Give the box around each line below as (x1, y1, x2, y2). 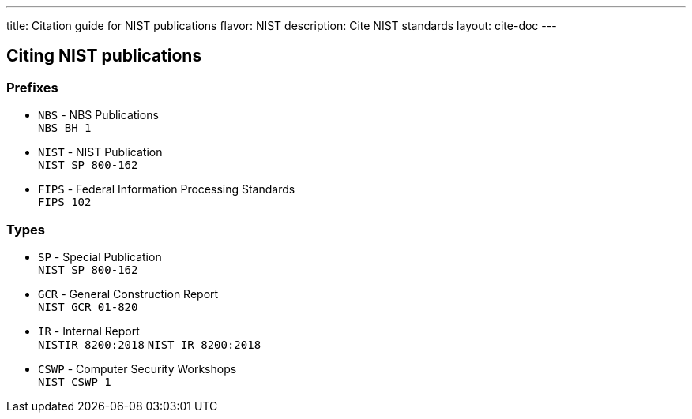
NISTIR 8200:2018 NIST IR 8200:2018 (38, 338, 261, 351)
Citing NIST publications (6, 46, 202, 66)
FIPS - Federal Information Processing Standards (38, 182, 295, 196)
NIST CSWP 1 (38, 375, 111, 388)
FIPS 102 (38, 196, 92, 209)
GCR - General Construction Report (38, 286, 219, 301)
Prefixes (6, 79, 58, 95)
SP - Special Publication (38, 249, 162, 264)
